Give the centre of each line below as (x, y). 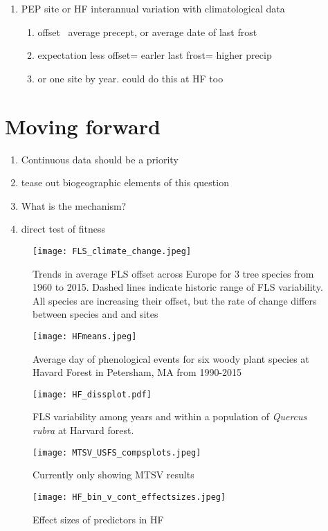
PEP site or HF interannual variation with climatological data (153, 8)
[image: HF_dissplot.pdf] (92, 394)
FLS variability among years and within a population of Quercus (170, 416)
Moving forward (83, 126)
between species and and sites (95, 314)
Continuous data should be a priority (100, 159)
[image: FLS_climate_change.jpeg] (112, 251)
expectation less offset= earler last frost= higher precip (155, 55)
